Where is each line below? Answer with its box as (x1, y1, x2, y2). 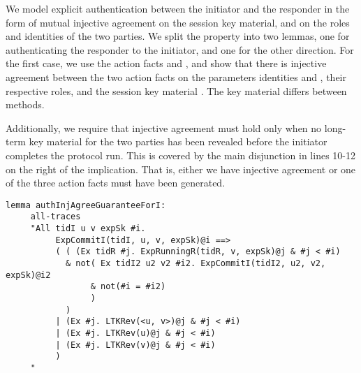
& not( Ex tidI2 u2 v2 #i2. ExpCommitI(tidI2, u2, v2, (65, 258, 326, 268)
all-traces (30, 212, 81, 222)
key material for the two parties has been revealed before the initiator (29, 134, 327, 149)
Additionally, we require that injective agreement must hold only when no (6, 120, 322, 135)
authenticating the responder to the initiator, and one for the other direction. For (6, 42, 354, 57)
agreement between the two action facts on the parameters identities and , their (6, 69, 346, 84)
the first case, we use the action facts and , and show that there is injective (6, 56, 327, 71)
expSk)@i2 (6, 270, 51, 280)
